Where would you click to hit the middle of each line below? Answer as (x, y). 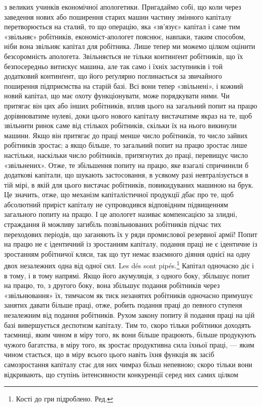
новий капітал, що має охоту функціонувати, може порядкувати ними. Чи (117, 96)
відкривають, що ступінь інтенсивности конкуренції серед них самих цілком (121, 374)
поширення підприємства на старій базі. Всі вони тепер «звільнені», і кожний (124, 85)
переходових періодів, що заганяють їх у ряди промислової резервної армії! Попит (131, 234)
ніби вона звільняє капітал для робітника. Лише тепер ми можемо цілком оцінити (130, 46)
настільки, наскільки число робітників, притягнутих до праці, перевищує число (126, 155)
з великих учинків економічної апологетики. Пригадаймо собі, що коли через (123, 7)
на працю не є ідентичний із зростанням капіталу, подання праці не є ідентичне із (131, 244)
